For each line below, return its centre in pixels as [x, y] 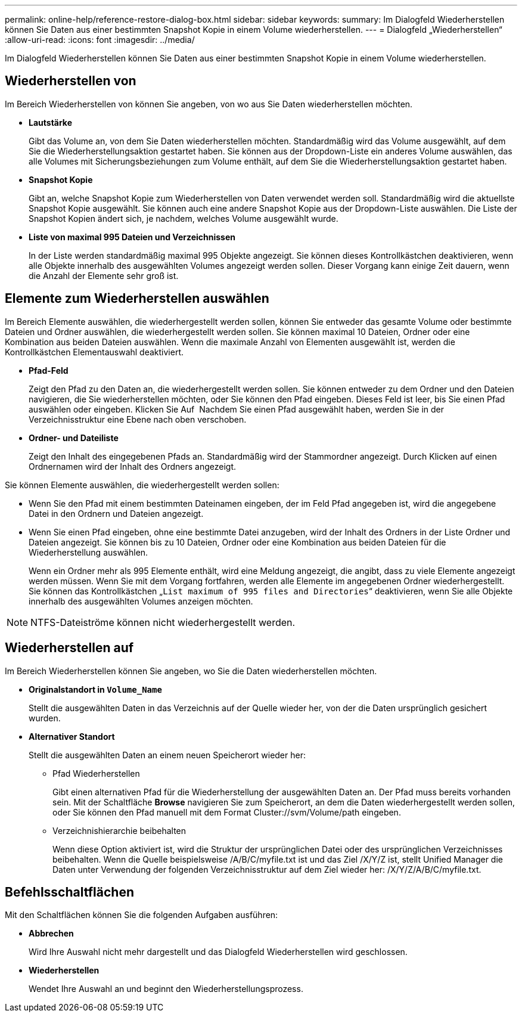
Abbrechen [51, 934]
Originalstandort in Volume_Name [95, 689]
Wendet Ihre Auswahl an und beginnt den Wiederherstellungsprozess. [166, 989]
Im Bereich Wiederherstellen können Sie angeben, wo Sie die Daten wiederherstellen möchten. [191, 671]
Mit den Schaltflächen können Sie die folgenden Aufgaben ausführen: [142, 915]
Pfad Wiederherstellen [96, 773]
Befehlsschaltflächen [69, 892]
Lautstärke [51, 122]
